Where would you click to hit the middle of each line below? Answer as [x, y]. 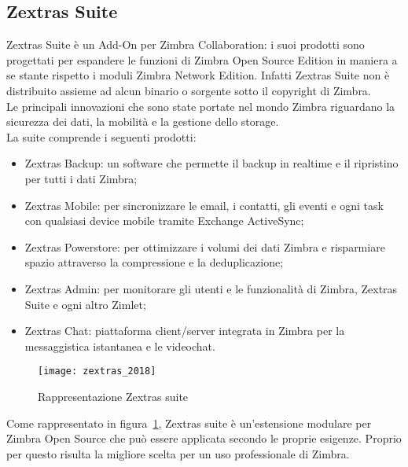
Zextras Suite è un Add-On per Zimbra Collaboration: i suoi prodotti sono [186, 44]
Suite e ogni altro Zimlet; [85, 304]
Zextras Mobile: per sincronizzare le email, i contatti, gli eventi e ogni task [204, 205]
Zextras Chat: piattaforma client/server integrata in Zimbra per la [185, 331]
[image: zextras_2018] [97, 371]
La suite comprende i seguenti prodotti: [101, 136]
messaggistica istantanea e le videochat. [120, 346]
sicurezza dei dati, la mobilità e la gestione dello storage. [143, 121]
